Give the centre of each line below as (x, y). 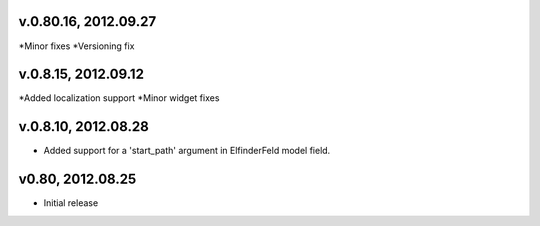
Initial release (71, 203)
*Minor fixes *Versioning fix (76, 46)
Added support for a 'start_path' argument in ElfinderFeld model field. (187, 151)
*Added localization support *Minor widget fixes (119, 98)
